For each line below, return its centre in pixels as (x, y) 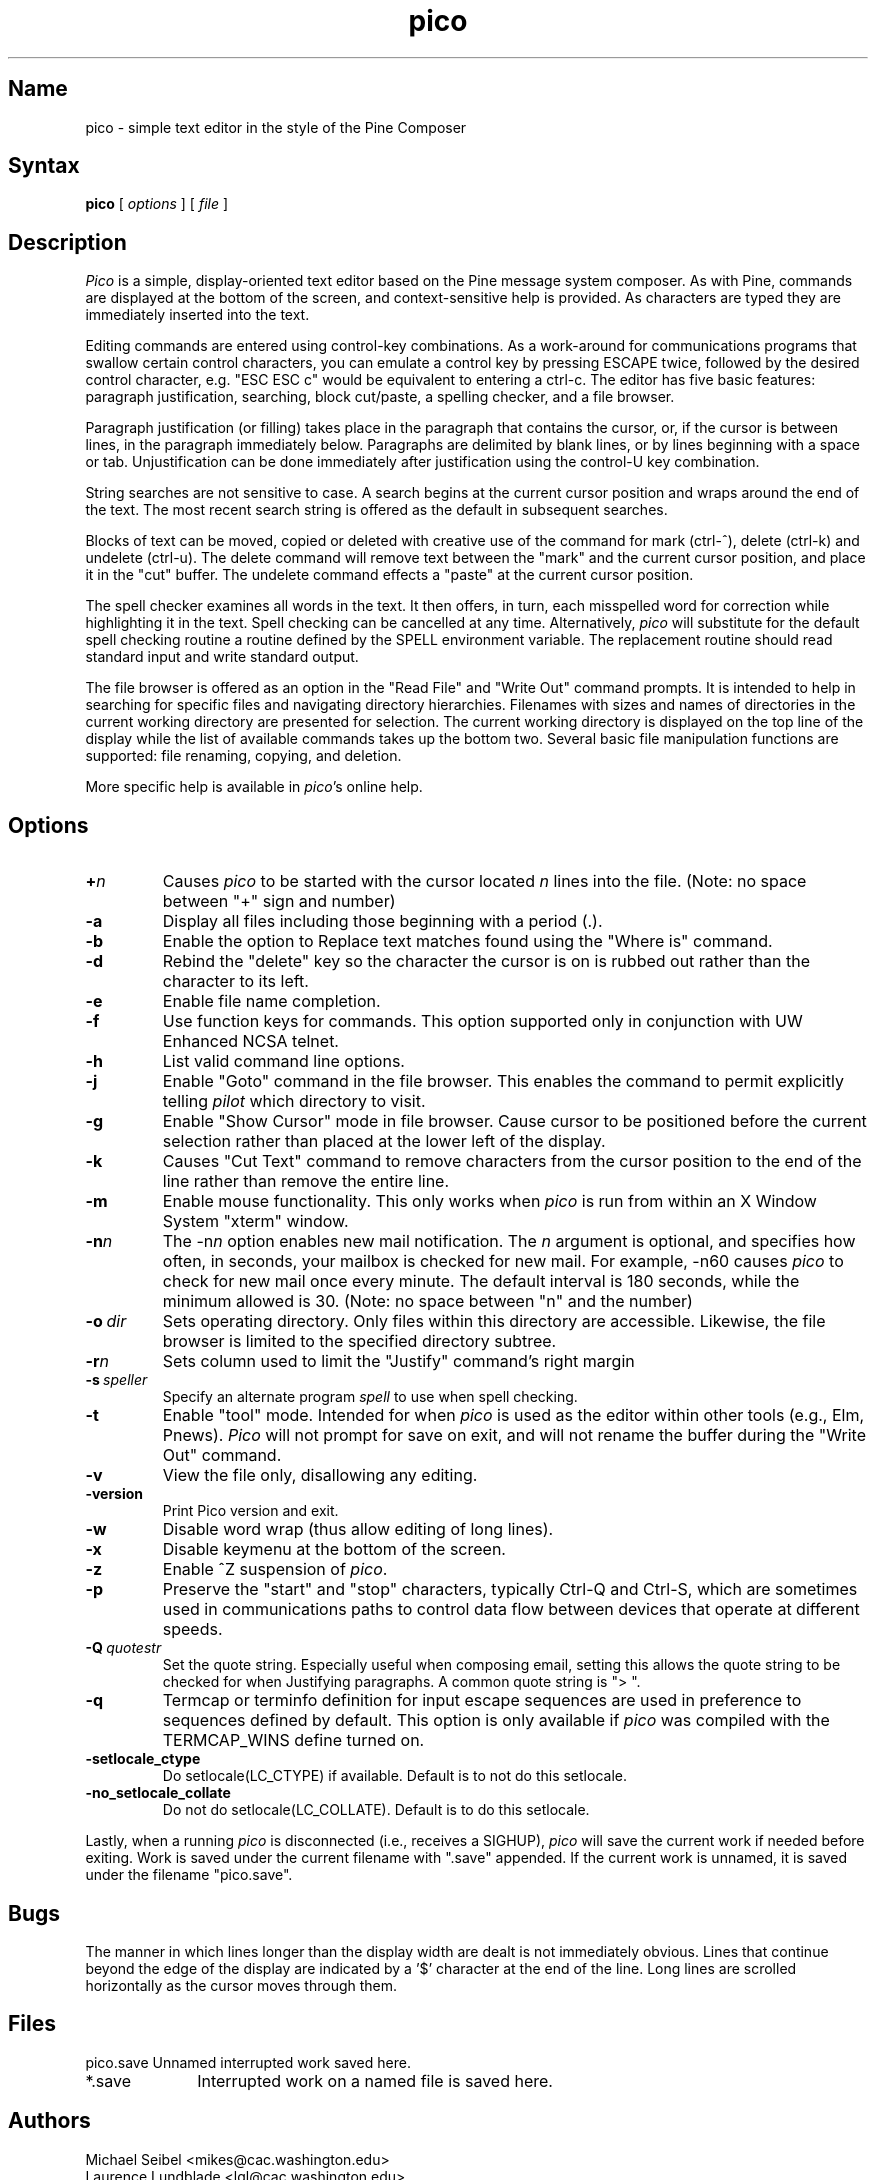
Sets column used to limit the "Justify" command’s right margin (398, 1361)
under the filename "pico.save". (189, 1875)
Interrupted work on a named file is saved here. (375, 2080)
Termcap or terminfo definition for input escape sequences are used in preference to (482, 1700)
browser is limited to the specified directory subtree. (359, 1341)
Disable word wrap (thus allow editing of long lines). (358, 1529)
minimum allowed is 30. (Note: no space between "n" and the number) (427, 1301)
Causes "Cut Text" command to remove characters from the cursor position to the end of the (512, 1161)
